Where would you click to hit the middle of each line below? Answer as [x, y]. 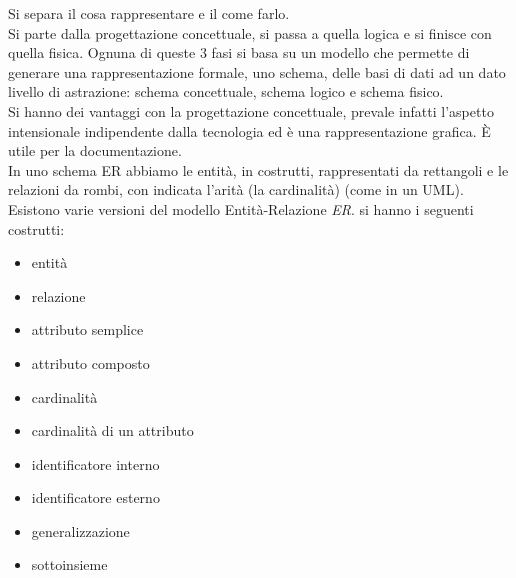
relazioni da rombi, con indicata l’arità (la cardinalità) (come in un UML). [236, 189]
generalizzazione [80, 530]
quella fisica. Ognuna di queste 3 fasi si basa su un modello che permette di [239, 52]
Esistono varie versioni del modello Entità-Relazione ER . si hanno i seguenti [241, 208]
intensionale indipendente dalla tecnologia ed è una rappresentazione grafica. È [249, 130]
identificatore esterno [95, 497]
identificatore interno [95, 463]
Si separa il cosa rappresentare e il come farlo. [149, 13]
